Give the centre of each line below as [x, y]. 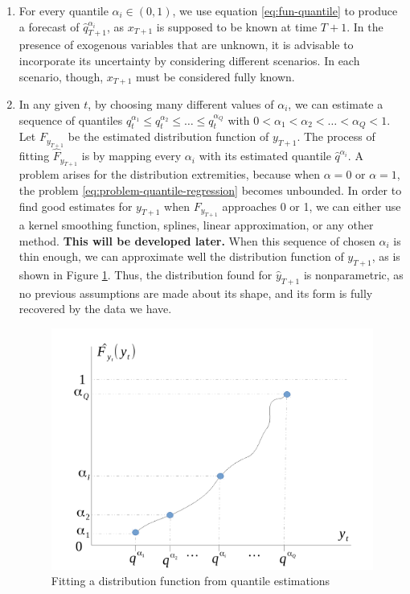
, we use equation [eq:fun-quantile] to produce [285, 10]
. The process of [336, 136]
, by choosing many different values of [181, 104]
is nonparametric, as [353, 275]
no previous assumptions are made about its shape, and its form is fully [196, 293]
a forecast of [49, 26]
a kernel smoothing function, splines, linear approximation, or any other [196, 225]
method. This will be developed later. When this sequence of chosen [197, 240]
